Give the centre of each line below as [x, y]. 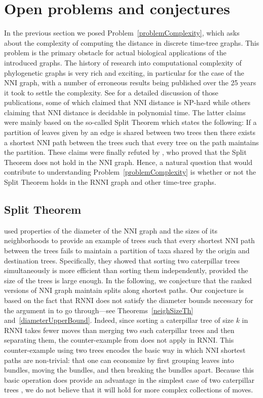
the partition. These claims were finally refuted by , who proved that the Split [125, 152]
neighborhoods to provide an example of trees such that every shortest [114, 240]
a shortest [20, 142]
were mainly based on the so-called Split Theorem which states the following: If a [130, 122]
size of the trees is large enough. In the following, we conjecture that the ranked [128, 280]
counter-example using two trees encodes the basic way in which [104, 350]
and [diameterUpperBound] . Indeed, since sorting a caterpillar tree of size [119, 320]
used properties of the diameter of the [63, 230]
